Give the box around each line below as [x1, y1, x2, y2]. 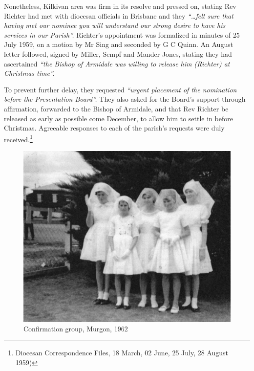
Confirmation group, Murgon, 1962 [23, 324, 128, 334]
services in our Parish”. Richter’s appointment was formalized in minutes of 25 [4, 29, 240, 40]
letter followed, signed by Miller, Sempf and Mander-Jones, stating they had [4, 48, 232, 59]
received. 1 [4, 132, 33, 144]
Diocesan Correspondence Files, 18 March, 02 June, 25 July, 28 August [15, 348, 228, 358]
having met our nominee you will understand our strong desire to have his [4, 20, 226, 30]
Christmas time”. [4, 68, 55, 78]
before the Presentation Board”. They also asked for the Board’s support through [4, 94, 246, 104]
